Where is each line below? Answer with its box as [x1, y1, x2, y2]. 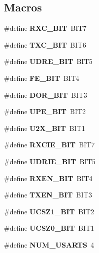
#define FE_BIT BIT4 [4, 72, 79, 83]
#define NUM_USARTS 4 [4, 239, 94, 250]
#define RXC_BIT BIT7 [4, 23, 87, 33]
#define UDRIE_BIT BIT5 [4, 156, 96, 166]
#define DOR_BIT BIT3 [4, 89, 87, 100]
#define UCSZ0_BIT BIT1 [4, 223, 94, 233]
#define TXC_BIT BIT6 [4, 39, 86, 50]
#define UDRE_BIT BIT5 [4, 56, 93, 66]
